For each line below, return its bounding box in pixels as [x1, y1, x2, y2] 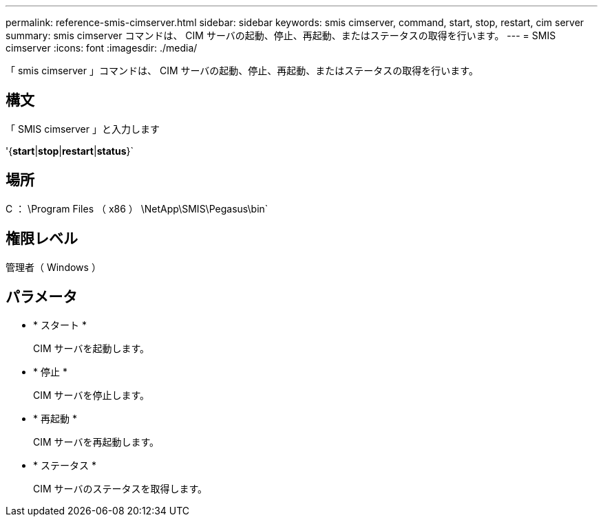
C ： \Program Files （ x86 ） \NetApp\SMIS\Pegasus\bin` [6, 202, 268, 215]
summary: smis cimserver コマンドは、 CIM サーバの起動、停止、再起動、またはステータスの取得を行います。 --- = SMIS [6, 30, 556, 41]
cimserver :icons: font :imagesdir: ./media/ [6, 42, 198, 54]
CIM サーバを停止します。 [33, 389, 150, 402]
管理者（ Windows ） [6, 261, 101, 273]
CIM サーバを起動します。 [33, 342, 150, 355]
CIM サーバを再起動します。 [33, 436, 160, 448]
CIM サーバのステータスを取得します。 [33, 483, 208, 495]
